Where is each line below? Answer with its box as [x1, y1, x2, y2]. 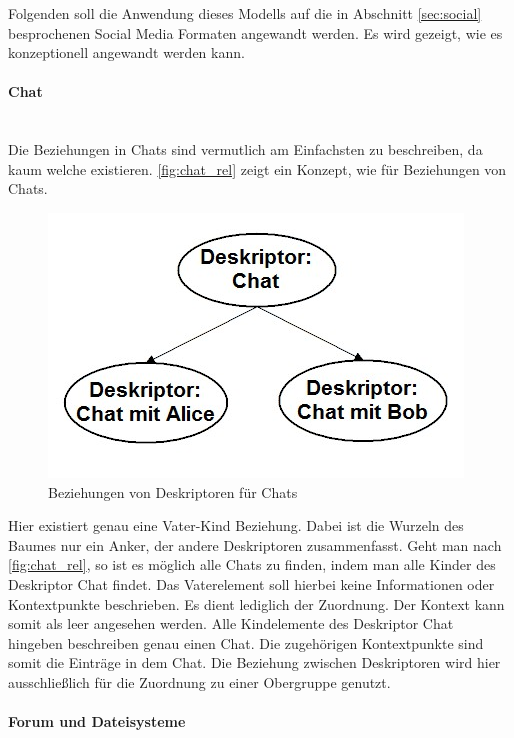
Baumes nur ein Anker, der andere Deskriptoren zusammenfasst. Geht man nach [8, 534, 502, 555]
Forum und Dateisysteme [8, 711, 186, 732]
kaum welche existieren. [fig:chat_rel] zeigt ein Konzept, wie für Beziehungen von [8, 158, 507, 179]
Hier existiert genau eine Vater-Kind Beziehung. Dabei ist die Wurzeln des [8, 515, 464, 536]
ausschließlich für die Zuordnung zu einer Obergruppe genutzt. [8, 671, 391, 692]
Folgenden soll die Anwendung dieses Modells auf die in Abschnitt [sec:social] [8, 3, 482, 23]
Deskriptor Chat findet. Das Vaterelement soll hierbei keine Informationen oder [8, 573, 495, 594]
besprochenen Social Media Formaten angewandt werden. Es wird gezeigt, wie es [8, 22, 503, 43]
